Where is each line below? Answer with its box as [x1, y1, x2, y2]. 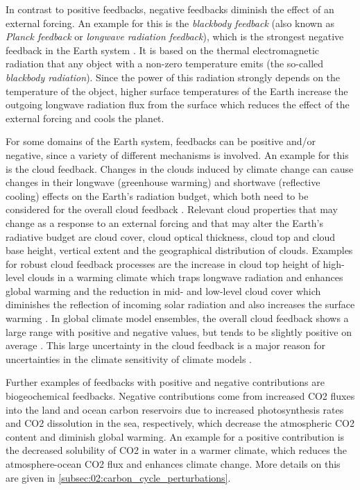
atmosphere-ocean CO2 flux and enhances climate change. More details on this [6, 457, 341, 471]
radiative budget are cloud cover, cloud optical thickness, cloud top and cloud [6, 229, 336, 244]
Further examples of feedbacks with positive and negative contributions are [6, 375, 325, 389]
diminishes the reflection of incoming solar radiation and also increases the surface [6, 297, 355, 312]
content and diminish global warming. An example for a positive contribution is [6, 429, 345, 443]
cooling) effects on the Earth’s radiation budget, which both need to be [6, 188, 309, 203]
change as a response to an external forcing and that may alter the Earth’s [6, 215, 324, 230]
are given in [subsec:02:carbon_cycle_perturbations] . [6, 470, 231, 484]
